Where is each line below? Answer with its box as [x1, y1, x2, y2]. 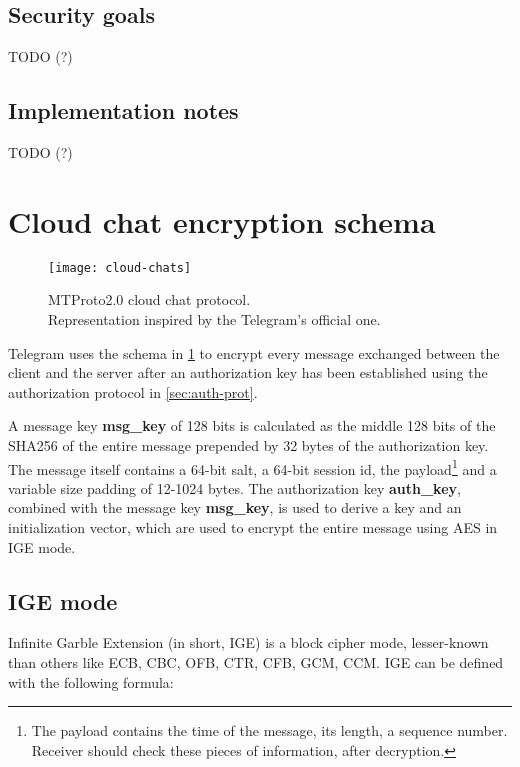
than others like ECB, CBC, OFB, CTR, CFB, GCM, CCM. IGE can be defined [8, 651, 504, 672]
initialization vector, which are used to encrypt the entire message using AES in [8, 516, 498, 537]
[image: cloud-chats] [48, 260, 192, 275]
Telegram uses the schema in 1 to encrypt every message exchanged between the [8, 342, 500, 363]
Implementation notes [8, 95, 239, 126]
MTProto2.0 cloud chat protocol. [48, 289, 251, 310]
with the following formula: [8, 671, 174, 692]
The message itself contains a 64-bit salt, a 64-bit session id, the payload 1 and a [8, 455, 497, 479]
